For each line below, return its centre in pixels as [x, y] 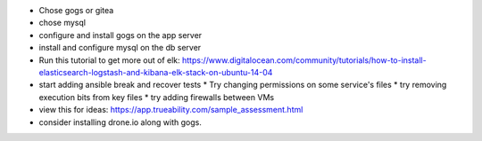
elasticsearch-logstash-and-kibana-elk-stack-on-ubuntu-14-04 [156, 72]
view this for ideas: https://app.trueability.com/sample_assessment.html [171, 110]
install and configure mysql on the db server [120, 48]
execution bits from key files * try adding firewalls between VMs [157, 97]
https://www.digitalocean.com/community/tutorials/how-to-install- [304, 60]
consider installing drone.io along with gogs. [120, 122]
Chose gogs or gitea [76, 10]
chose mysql [62, 23]
